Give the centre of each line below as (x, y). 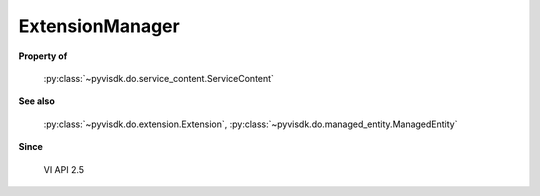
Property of (43, 56)
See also (36, 101)
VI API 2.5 (64, 169)
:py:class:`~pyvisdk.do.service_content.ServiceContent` (159, 78)
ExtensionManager (99, 26)
